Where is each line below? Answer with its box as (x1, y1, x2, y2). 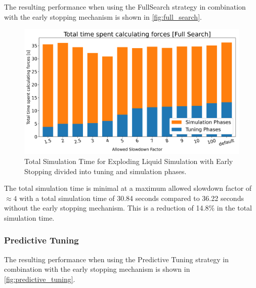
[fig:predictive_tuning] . (4, 273, 75, 284)
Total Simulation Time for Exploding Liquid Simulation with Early (24, 155, 233, 166)
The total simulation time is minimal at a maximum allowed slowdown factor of (4, 183, 252, 193)
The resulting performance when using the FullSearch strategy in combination (4, 2, 246, 12)
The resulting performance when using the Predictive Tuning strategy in (4, 254, 229, 264)
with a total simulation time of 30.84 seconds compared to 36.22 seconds (19, 192, 244, 203)
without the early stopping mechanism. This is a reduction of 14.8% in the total (4, 202, 252, 213)
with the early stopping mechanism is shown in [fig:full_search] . (4, 11, 202, 22)
